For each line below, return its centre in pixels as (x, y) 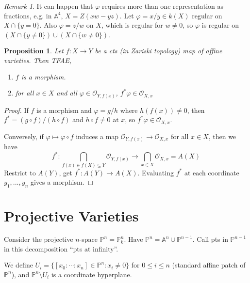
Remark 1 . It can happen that (49, 6)
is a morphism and (64, 110)
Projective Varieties (71, 216)
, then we (222, 136)
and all (67, 93)
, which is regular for (132, 25)
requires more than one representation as (163, 6)
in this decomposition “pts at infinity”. (61, 248)
